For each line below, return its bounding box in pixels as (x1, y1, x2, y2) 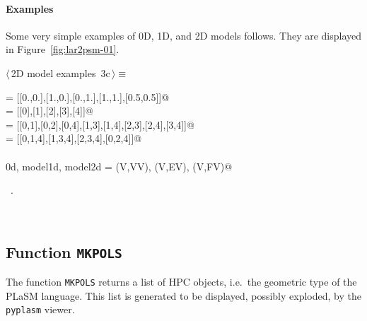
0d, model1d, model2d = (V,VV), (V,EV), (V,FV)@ (6, 158, 233, 173)
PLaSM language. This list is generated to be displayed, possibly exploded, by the (6, 288, 361, 303)
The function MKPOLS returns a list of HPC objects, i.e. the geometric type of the (6, 274, 357, 289)
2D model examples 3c (11, 65, 110, 80)
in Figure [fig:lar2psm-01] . (6, 42, 120, 57)
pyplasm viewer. (6, 302, 75, 317)
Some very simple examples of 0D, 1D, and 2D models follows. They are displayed (6, 28, 362, 42)
